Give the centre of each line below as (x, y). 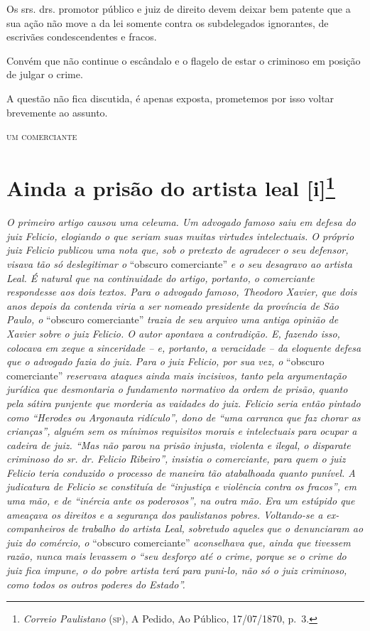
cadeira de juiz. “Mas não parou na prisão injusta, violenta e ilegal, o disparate (179, 444)
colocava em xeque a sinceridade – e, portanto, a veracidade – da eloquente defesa (184, 347)
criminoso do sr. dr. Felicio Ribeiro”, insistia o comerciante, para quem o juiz (176, 459)
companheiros (36, 528)
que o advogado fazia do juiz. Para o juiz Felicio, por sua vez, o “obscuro (165, 361)
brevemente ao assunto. (57, 112)
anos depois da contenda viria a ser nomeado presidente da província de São (173, 305)
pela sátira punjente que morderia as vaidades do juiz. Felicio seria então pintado (184, 403)
